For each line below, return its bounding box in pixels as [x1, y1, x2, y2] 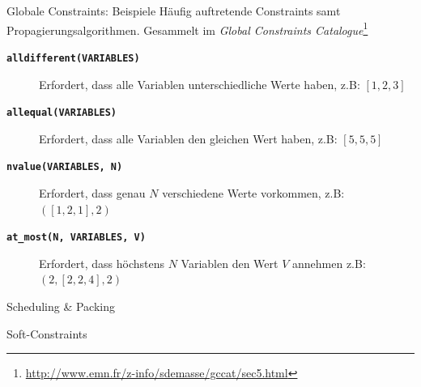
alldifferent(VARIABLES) [6, 52, 140, 64]
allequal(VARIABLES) [6, 107, 117, 119]
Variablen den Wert [181, 254, 279, 271]
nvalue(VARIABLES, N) [6, 161, 123, 173]
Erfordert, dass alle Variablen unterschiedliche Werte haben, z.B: [39, 75, 360, 92]
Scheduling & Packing [6, 298, 115, 315]
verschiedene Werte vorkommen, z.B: [162, 185, 345, 201]
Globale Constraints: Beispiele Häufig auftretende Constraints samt [6, 2, 341, 19]
